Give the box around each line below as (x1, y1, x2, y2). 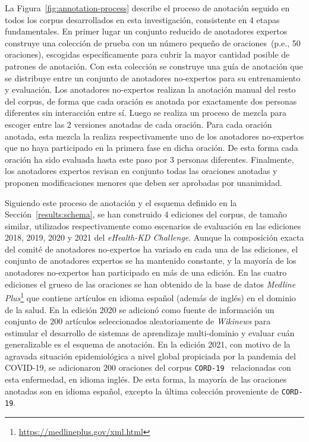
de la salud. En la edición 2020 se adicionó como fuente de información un (5, 303, 275, 315)
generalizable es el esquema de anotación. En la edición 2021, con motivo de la (5, 338, 291, 351)
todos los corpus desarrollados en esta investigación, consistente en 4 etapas (5, 13, 280, 26)
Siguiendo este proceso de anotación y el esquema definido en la (5, 196, 237, 209)
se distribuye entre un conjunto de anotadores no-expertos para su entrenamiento (5, 71, 301, 84)
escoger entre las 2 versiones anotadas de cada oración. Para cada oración (5, 118, 272, 130)
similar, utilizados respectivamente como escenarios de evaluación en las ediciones (5, 219, 301, 232)
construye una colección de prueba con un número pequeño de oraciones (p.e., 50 (5, 36, 301, 49)
